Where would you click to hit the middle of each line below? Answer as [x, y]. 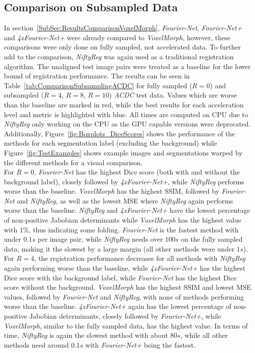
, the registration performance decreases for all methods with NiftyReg [140, 258]
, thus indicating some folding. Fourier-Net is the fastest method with [134, 229]
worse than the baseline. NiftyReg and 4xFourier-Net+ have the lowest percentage [127, 210]
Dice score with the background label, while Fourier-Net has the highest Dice [120, 277]
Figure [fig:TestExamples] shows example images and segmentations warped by [123, 152]
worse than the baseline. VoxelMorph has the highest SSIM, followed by [112, 191]
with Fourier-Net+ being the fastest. [141, 344]
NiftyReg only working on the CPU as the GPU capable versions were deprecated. [127, 124]
